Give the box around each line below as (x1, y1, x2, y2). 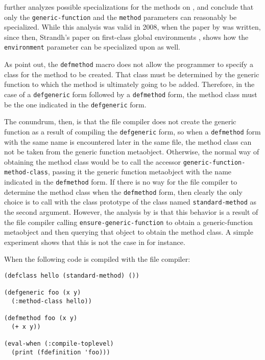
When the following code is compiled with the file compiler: (4, 254, 190, 264)
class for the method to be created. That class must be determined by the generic (4, 69, 259, 79)
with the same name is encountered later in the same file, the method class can (4, 136, 252, 147)
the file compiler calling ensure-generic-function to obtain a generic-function (4, 216, 253, 227)
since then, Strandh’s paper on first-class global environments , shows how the (4, 31, 249, 42)
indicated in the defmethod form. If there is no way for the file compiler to (4, 176, 237, 187)
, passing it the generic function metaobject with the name (47, 166, 232, 177)
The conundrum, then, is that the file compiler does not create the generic (4, 116, 236, 127)
